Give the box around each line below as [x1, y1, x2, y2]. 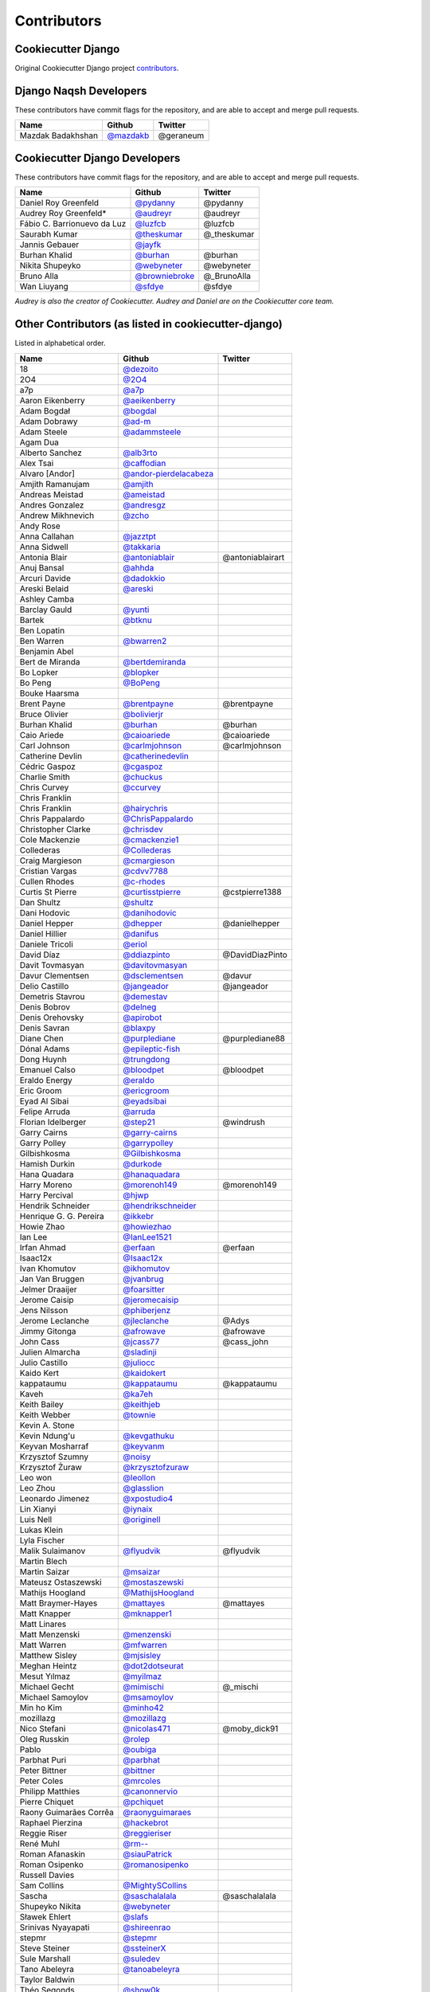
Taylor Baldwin [19, 1974, 76, 1985]
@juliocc [123, 1357, 155, 1368]
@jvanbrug [123, 1273, 164, 1284]
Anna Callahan [19, 531, 75, 542]
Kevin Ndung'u [19, 1430, 76, 1441]
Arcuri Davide [19, 572, 71, 583]
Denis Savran [19, 1022, 70, 1033]
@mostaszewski [123, 1576, 185, 1587]
